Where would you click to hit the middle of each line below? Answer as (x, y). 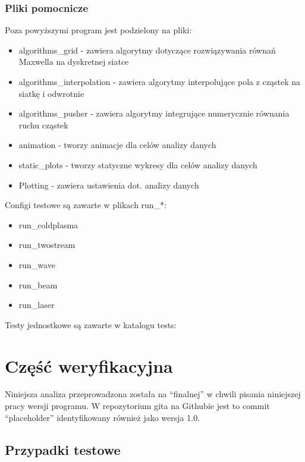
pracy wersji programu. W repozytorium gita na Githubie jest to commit (137, 406)
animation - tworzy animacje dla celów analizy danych (117, 145)
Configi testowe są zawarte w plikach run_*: (86, 205)
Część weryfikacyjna (89, 365)
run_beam (38, 285)
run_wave (37, 264)
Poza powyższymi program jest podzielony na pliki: (98, 30)
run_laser (37, 305)
